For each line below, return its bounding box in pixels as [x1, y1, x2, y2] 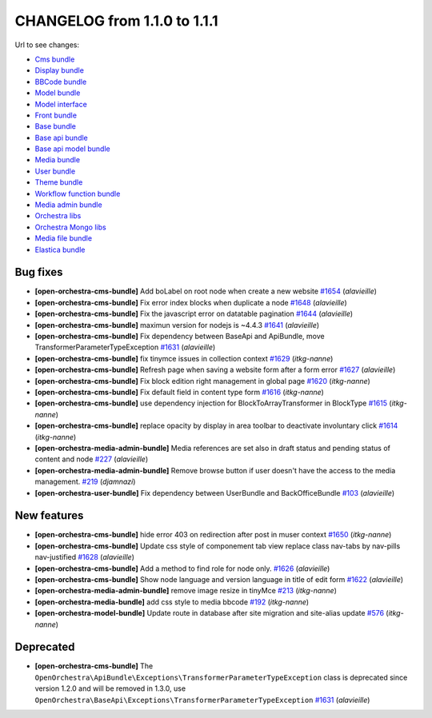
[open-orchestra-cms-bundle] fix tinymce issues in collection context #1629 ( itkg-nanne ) [34, 353, 334, 363]
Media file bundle [34, 233, 92, 243]
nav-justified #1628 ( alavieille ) [34, 552, 135, 562]
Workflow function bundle [34, 189, 121, 198]
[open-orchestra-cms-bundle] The [34, 661, 154, 671]
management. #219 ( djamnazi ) [34, 477, 136, 487]
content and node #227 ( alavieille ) [34, 454, 149, 464]
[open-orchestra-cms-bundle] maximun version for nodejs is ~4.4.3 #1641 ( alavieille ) [34, 320, 320, 329]
